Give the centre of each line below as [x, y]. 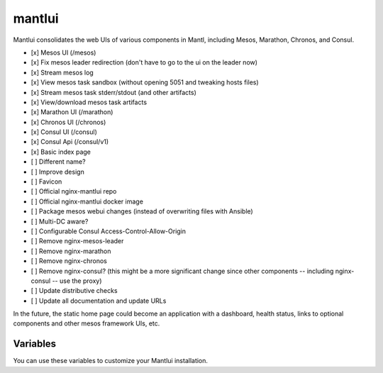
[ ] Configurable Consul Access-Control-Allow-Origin [109, 231]
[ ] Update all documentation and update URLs [99, 301]
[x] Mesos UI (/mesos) [63, 52]
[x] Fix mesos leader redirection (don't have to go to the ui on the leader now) [144, 62]
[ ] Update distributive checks [74, 291]
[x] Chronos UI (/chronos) [68, 122]
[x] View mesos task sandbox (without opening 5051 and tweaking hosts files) [145, 82]
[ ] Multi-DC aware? [60, 221]
